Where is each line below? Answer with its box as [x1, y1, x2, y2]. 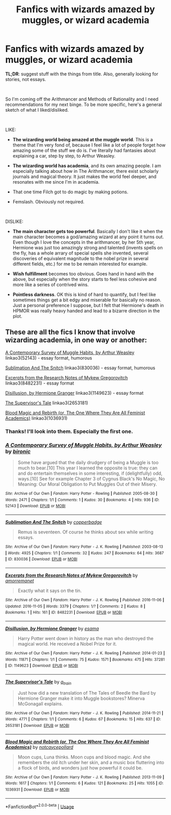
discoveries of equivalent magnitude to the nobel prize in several [12, 255, 149, 261]
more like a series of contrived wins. [12, 282, 89, 288]
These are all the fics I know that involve [5, 328, 136, 337]
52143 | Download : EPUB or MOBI [5, 503, 66, 508]
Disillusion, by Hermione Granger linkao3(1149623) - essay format [5, 390, 144, 396]
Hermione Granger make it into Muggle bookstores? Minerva [17, 695, 145, 701]
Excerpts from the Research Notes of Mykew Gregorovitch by [5, 572, 138, 578]
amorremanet [5, 577, 34, 583]
